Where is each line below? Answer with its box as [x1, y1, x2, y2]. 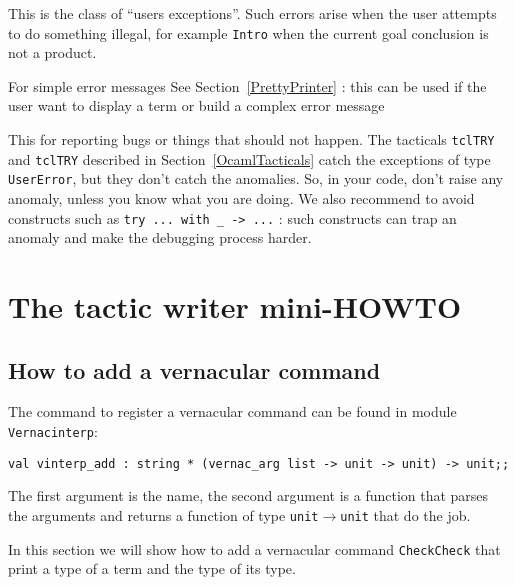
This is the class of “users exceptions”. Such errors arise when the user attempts [8, 3, 497, 23]
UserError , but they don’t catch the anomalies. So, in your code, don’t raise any [8, 168, 504, 189]
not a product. [8, 42, 97, 63]
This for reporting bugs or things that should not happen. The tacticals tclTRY [8, 129, 495, 150]
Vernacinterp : [8, 421, 98, 442]
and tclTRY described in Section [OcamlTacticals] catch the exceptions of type [8, 148, 491, 169]
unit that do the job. [340, 504, 471, 525]
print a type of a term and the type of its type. [8, 558, 296, 579]
